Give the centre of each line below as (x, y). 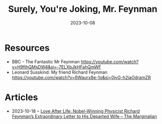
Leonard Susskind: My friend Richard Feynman (59, 72)
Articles (21, 97)
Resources (27, 48)
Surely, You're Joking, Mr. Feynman (83, 9)
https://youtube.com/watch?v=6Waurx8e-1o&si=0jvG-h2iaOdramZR (81, 77)
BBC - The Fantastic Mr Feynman (46, 62)
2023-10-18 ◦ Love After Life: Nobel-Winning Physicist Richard (76, 111)
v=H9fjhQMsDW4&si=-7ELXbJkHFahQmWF (56, 67)
